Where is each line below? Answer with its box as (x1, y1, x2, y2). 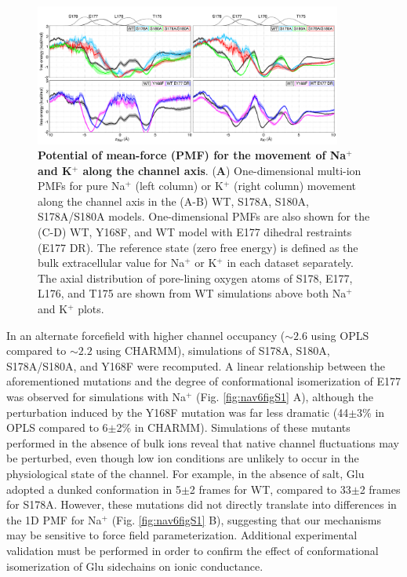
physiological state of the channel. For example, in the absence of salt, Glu (6, 465, 365, 481)
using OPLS (311, 327, 369, 343)
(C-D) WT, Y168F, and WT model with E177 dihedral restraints (38, 224, 352, 240)
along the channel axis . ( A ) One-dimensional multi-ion (82, 162, 362, 178)
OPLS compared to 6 (6, 419, 108, 436)
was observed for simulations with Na (6, 389, 187, 405)
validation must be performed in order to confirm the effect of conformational (6, 542, 379, 558)
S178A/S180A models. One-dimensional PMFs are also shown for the (38, 208, 370, 225)
